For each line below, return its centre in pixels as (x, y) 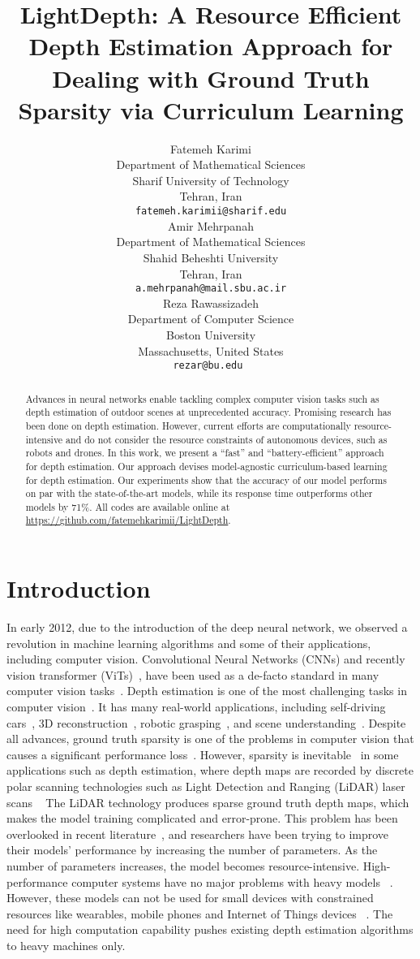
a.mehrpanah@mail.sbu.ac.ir (211, 289)
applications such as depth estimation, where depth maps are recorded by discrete (210, 770)
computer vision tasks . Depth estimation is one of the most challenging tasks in (207, 691)
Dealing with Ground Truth (211, 78)
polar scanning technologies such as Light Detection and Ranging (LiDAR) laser (206, 786)
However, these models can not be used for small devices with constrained (190, 898)
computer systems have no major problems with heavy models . (232, 881)
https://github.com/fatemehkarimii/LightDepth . (128, 520)
